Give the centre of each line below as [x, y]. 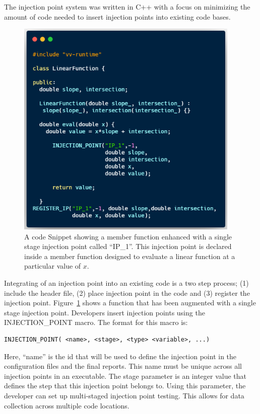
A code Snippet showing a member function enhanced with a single [128, 236]
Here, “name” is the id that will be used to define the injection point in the [120, 356]
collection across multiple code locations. [67, 405]
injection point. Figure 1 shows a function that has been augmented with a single [130, 303]
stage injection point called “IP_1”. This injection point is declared [128, 246]
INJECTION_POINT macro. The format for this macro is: [96, 322]
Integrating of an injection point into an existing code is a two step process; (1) [126, 283]
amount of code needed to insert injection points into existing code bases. [117, 16]
